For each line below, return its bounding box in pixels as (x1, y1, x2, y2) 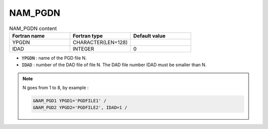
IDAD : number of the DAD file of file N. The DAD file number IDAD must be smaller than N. (21, 62, 207, 68)
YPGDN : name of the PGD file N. (21, 55, 87, 61)
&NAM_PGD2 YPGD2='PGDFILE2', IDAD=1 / (33, 105, 128, 111)
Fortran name (12, 32, 45, 39)
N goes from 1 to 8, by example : (22, 85, 89, 91)
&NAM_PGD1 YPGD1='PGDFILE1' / (33, 98, 107, 104)
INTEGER (72, 45, 94, 52)
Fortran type (72, 32, 103, 39)
